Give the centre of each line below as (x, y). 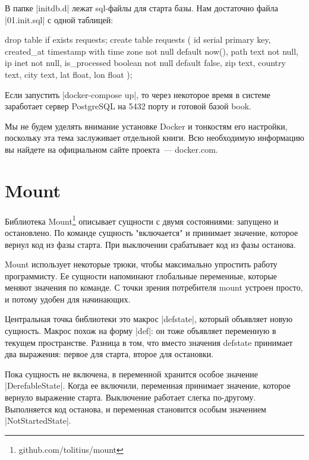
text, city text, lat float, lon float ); (69, 74)
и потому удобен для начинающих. (68, 299)
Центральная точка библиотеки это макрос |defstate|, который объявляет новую (149, 319)
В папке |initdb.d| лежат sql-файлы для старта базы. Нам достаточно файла (141, 8)
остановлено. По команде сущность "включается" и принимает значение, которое (152, 232)
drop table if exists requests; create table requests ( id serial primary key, (138, 40)
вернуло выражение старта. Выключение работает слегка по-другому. (130, 397)
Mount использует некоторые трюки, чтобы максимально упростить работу (141, 264)
